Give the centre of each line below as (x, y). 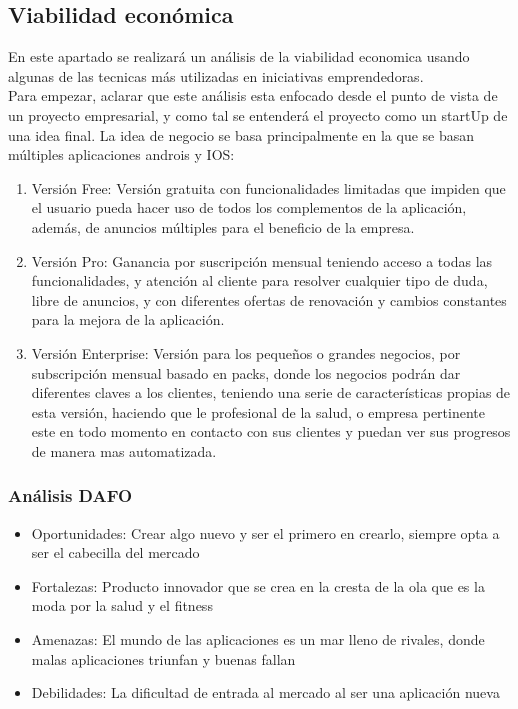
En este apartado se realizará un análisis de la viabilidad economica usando (239, 56)
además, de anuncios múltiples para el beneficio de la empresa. (223, 226)
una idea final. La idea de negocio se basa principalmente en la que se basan (241, 134)
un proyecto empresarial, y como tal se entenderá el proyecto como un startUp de (258, 114)
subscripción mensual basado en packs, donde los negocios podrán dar (246, 372)
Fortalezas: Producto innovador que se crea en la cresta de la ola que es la (258, 585)
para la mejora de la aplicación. (128, 319)
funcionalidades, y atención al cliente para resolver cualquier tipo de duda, (259, 280)
